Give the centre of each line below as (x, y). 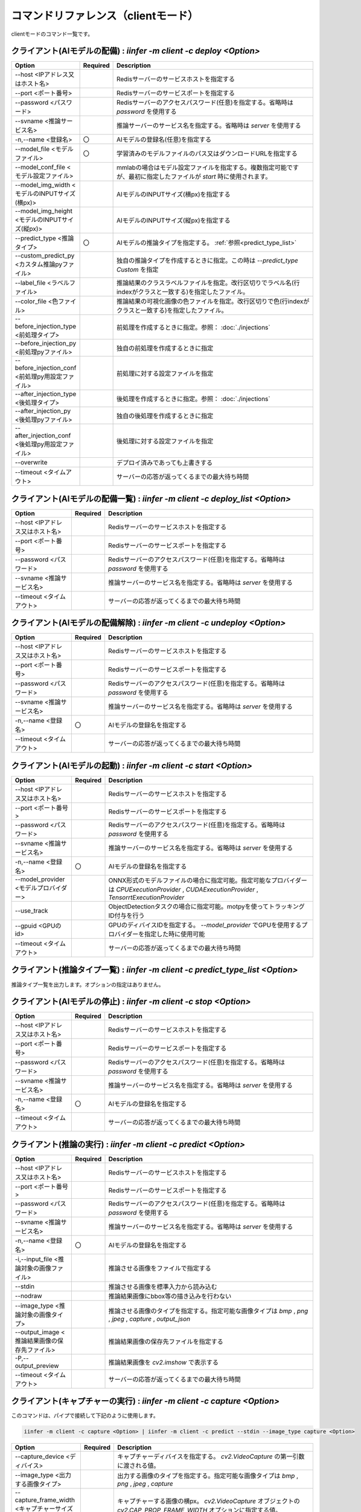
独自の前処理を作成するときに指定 (165, 348)
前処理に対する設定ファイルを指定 (165, 374)
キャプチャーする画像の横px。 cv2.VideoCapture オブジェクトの (209, 1501)
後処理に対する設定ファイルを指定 (165, 442)
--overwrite (31, 463)
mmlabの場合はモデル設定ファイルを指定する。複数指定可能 (201, 168)
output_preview (37, 1366)
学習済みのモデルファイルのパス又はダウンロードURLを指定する (207, 154)
